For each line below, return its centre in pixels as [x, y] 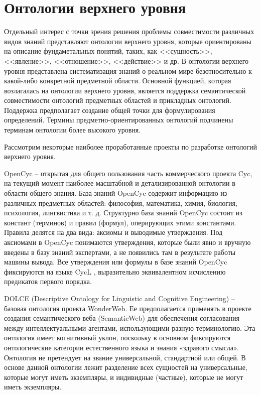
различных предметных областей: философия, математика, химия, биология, [121, 203]
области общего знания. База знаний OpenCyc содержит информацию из [116, 193]
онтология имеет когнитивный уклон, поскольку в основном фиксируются [117, 338]
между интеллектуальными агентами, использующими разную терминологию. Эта [130, 327]
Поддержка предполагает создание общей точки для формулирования [110, 110]
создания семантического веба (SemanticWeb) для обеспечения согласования [122, 318]
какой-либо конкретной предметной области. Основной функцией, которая [118, 81]
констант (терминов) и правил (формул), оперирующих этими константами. [120, 222]
